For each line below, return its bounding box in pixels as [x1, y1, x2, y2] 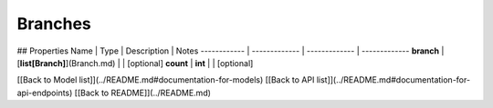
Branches [16, 14, 91, 34]
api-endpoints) [16, 87, 73, 98]
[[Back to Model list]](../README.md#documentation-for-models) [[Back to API [16, 74, 315, 85]
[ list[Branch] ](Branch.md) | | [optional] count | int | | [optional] [16, 57, 254, 68]
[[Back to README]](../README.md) [74, 87, 212, 98]
